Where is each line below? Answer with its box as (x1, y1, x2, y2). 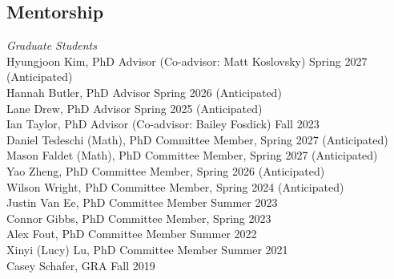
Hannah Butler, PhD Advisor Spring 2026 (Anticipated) (6, 83, 282, 100)
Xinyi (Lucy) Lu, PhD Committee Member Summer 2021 (6, 241, 288, 257)
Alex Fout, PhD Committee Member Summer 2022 (6, 225, 257, 242)
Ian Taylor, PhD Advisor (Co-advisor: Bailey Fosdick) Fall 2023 (6, 115, 320, 132)
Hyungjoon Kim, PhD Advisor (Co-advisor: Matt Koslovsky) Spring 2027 (6, 52, 368, 69)
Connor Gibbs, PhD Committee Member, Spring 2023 (6, 209, 271, 226)
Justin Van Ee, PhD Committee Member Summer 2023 (6, 194, 278, 211)
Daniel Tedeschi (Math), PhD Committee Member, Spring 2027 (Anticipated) (6, 131, 388, 148)
